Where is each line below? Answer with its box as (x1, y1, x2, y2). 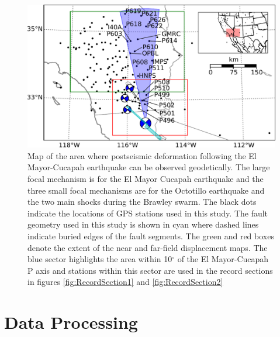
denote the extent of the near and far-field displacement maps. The (27, 241, 268, 253)
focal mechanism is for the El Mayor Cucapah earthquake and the (27, 173, 264, 185)
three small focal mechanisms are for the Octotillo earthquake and (27, 184, 265, 196)
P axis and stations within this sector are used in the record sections (27, 264, 273, 276)
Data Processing (4, 310, 138, 334)
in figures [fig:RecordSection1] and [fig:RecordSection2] (27, 276, 223, 288)
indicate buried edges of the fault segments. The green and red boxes (27, 230, 274, 242)
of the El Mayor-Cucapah (177, 253, 269, 265)
